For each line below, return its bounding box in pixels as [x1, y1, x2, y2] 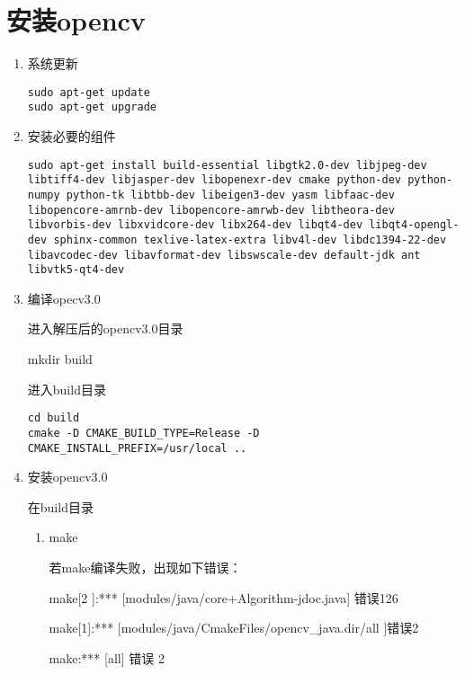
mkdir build [27, 350, 93, 368]
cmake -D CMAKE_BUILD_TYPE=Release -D [27, 426, 260, 439]
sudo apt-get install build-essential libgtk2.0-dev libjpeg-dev [27, 158, 427, 172]
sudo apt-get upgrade [27, 101, 156, 114]
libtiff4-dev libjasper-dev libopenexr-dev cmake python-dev [27, 173, 402, 187]
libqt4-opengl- [369, 218, 460, 232]
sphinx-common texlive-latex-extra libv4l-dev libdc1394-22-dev [53, 233, 447, 246]
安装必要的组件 [27, 127, 116, 146]
